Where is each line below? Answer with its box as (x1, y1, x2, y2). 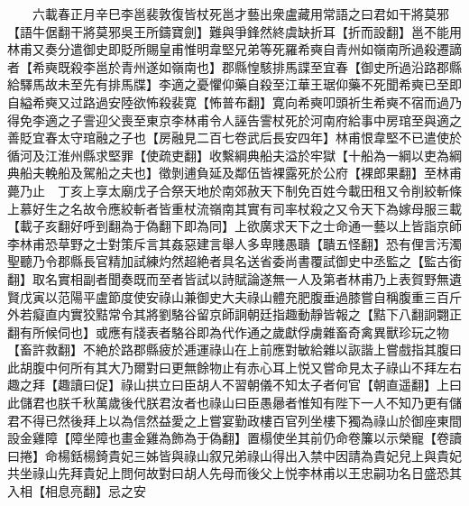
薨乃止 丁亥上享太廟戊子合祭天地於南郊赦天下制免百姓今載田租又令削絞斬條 (7, 180, 462, 199)
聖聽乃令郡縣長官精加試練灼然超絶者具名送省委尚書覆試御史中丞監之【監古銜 (7, 252, 462, 271)
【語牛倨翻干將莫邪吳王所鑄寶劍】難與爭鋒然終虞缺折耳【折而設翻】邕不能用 (7, 22, 462, 41)
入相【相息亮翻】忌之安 (7, 482, 146, 501)
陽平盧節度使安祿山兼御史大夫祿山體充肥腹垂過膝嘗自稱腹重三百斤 (69, 287, 462, 306)
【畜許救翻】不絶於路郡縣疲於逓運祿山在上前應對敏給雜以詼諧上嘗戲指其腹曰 (7, 340, 462, 359)
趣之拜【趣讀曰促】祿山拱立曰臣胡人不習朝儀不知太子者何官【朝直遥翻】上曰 (7, 375, 462, 394)
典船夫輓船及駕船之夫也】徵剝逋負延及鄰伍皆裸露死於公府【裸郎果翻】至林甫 (7, 163, 462, 182)
